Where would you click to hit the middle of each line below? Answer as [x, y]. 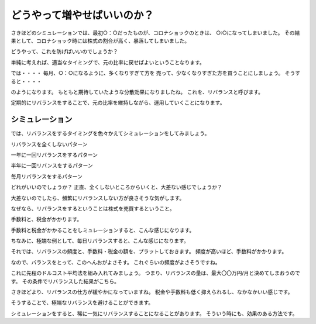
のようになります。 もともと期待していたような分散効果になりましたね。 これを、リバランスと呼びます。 [137, 92]
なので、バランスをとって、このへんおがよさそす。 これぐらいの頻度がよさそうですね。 [116, 262]
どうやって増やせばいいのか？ [83, 15]
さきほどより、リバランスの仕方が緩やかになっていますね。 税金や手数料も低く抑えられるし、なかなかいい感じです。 [152, 292]
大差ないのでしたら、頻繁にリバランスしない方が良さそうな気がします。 [98, 198]
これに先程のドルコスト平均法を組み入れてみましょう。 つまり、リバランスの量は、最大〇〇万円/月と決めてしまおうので [156, 273]
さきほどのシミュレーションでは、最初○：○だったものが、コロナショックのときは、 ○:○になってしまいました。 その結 [155, 33]
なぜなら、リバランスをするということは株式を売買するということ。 [93, 208]
